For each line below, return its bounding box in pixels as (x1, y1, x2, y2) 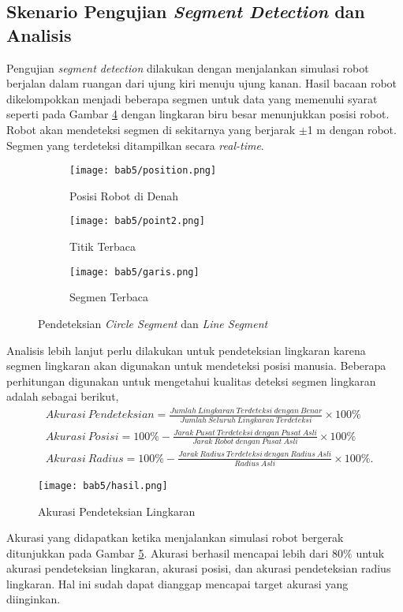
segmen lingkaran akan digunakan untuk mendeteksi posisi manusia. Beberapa (6, 357, 386, 374)
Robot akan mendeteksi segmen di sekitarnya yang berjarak (6, 121, 296, 137)
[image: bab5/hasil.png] (38, 480, 168, 491)
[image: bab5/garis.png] (69, 266, 200, 278)
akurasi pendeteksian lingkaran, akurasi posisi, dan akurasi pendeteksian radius (6, 560, 391, 577)
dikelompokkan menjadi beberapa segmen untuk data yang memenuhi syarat (6, 90, 378, 106)
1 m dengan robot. (307, 121, 397, 137)
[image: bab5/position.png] (69, 165, 217, 177)
